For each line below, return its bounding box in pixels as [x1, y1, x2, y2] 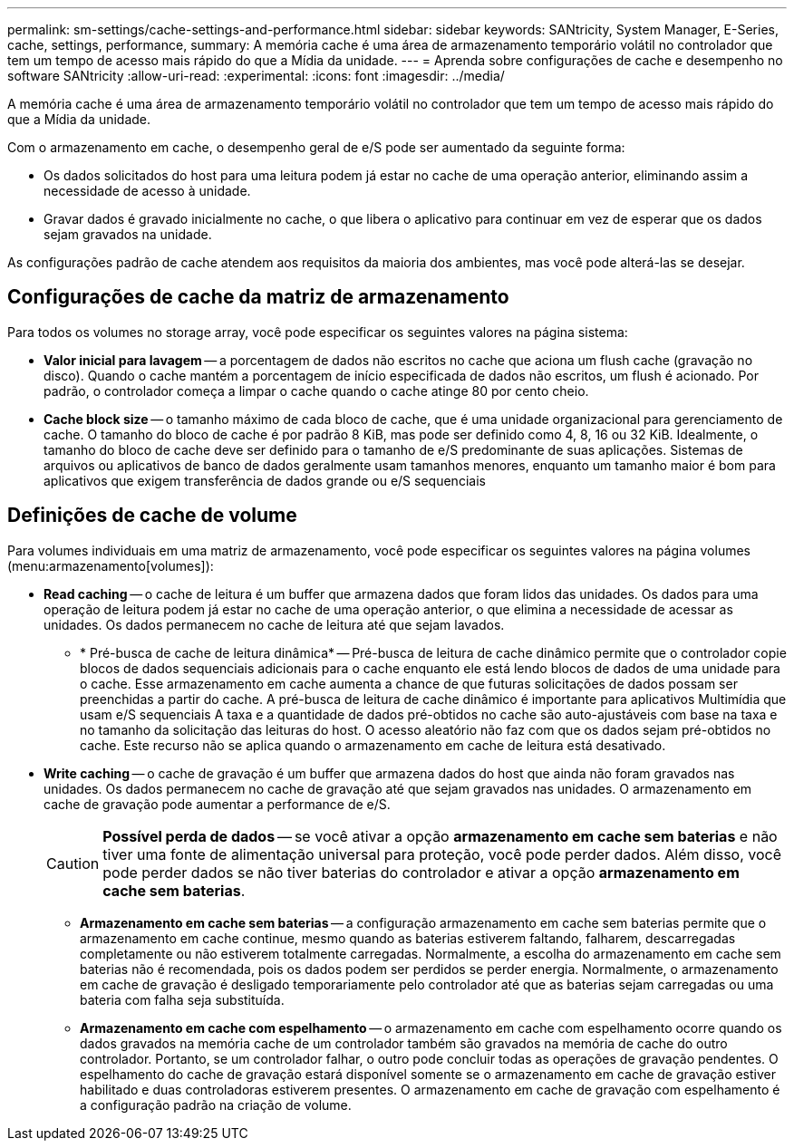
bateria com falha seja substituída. [80, 991, 285, 1008]
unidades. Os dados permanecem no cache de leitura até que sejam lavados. [44, 616, 505, 632]
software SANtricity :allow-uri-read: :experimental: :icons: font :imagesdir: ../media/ [7, 68, 505, 83]
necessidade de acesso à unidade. [44, 183, 251, 198]
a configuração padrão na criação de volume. [80, 1096, 352, 1113]
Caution [46, 854, 100, 873]
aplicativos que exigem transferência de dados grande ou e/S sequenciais [44, 472, 486, 488]
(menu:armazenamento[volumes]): [7, 557, 214, 574]
